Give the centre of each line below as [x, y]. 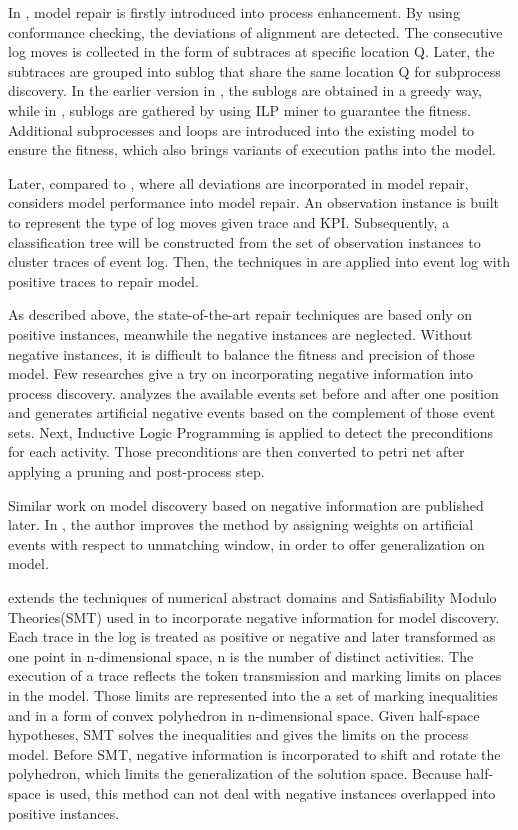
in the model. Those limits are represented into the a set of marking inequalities [253, 695]
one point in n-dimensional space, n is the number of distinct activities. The [241, 655]
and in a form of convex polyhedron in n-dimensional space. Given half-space [244, 714]
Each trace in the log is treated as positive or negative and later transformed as [252, 636]
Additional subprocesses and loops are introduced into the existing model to [241, 129]
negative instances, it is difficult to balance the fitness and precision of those [241, 353]
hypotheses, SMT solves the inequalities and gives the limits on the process [238, 734]
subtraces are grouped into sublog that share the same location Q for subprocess [254, 70]
